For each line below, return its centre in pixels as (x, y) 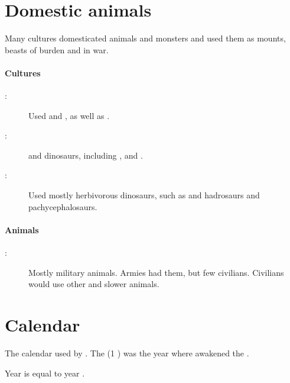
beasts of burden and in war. (57, 49)
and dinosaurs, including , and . (86, 155)
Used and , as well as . (69, 115)
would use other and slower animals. (94, 284)
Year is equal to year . (45, 373)
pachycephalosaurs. (63, 206)
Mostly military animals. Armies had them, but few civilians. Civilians (156, 272)
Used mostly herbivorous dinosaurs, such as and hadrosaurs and (144, 195)
